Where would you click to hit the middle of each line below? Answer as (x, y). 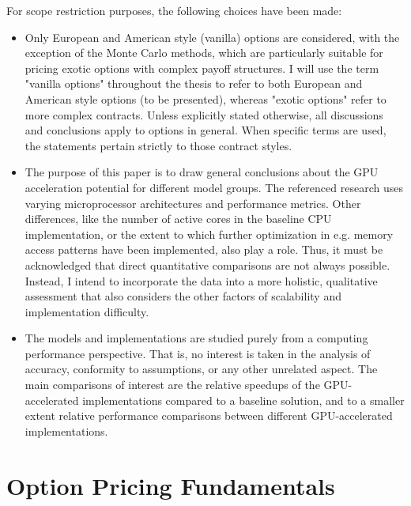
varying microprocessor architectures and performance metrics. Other (193, 203)
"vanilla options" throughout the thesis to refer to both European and (194, 83)
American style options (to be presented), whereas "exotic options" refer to (205, 98)
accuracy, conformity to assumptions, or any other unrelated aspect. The (201, 369)
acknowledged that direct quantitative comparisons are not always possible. (207, 264)
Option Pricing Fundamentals (171, 485)
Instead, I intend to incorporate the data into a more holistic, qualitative (201, 280)
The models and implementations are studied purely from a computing (196, 338)
